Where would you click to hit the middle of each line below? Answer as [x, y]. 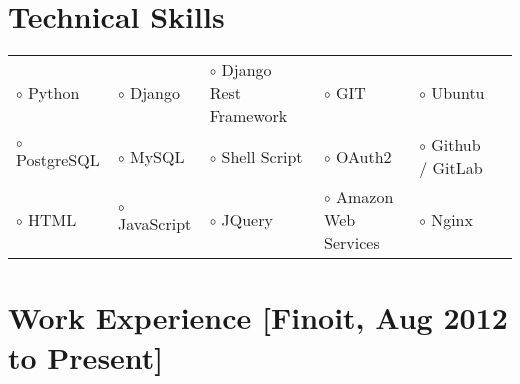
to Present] [86, 356]
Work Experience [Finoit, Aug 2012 [258, 317]
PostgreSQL [58, 160]
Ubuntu [458, 93]
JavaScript [155, 223]
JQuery [247, 220]
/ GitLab [451, 168]
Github [456, 145]
